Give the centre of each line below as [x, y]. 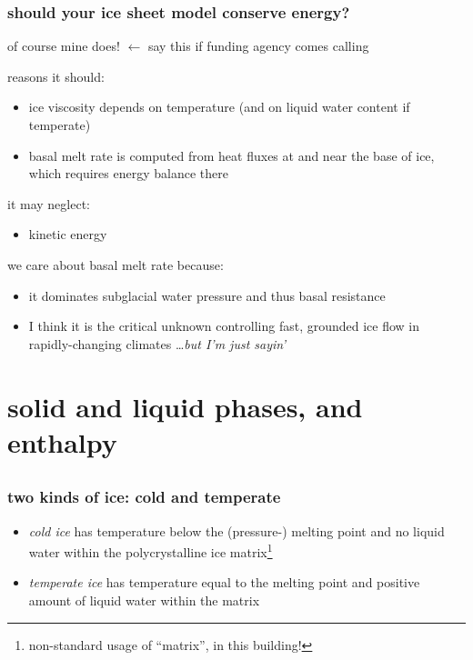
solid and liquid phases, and [185, 406]
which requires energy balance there [128, 173]
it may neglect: [49, 203]
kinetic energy [68, 234]
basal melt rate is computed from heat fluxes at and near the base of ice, [231, 155]
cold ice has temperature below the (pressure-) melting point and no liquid [236, 530]
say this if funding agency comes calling [258, 46]
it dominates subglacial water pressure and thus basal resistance [207, 295]
